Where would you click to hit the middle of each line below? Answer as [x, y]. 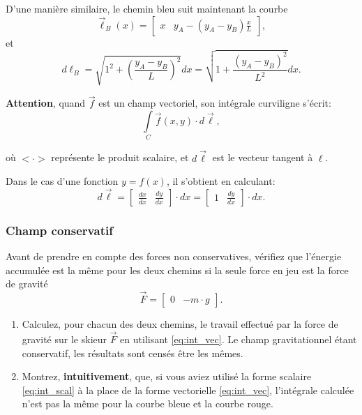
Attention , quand [46, 103]
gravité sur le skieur [65, 339]
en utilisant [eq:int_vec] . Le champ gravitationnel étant [239, 339]
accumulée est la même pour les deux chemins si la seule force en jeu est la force [177, 270]
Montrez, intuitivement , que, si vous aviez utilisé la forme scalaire [167, 376]
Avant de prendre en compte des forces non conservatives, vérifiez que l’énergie [174, 256]
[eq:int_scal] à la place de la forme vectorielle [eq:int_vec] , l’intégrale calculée [188, 390]
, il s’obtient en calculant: [221, 181]
